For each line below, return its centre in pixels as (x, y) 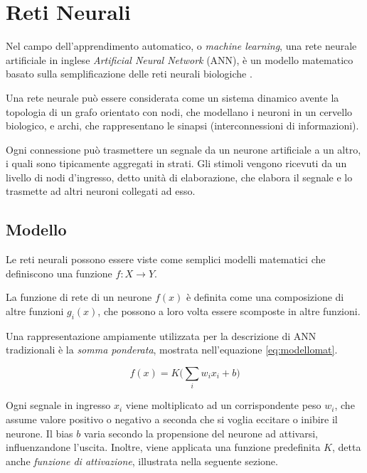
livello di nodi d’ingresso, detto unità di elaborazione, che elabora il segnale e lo (179, 177)
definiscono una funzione (59, 273)
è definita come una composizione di (265, 297)
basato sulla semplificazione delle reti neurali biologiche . (129, 74)
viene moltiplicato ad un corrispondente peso (223, 405)
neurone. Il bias (39, 433)
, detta (346, 447)
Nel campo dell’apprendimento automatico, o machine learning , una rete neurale (181, 46)
